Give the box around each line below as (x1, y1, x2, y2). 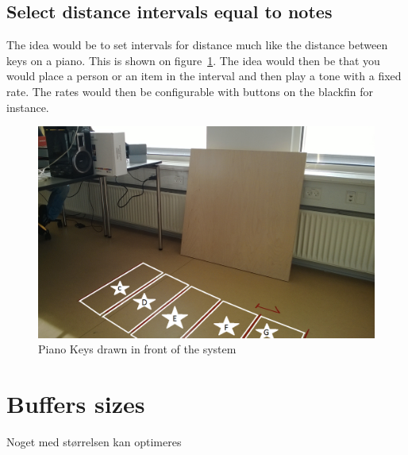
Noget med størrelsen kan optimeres (6, 434, 182, 450)
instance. (6, 98, 49, 115)
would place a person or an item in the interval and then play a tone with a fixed (6, 67, 402, 84)
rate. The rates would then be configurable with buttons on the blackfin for (6, 83, 373, 99)
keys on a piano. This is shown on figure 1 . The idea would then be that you (6, 52, 380, 68)
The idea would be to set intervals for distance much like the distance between (6, 37, 388, 53)
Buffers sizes (6, 388, 145, 420)
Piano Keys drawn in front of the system (38, 341, 237, 357)
